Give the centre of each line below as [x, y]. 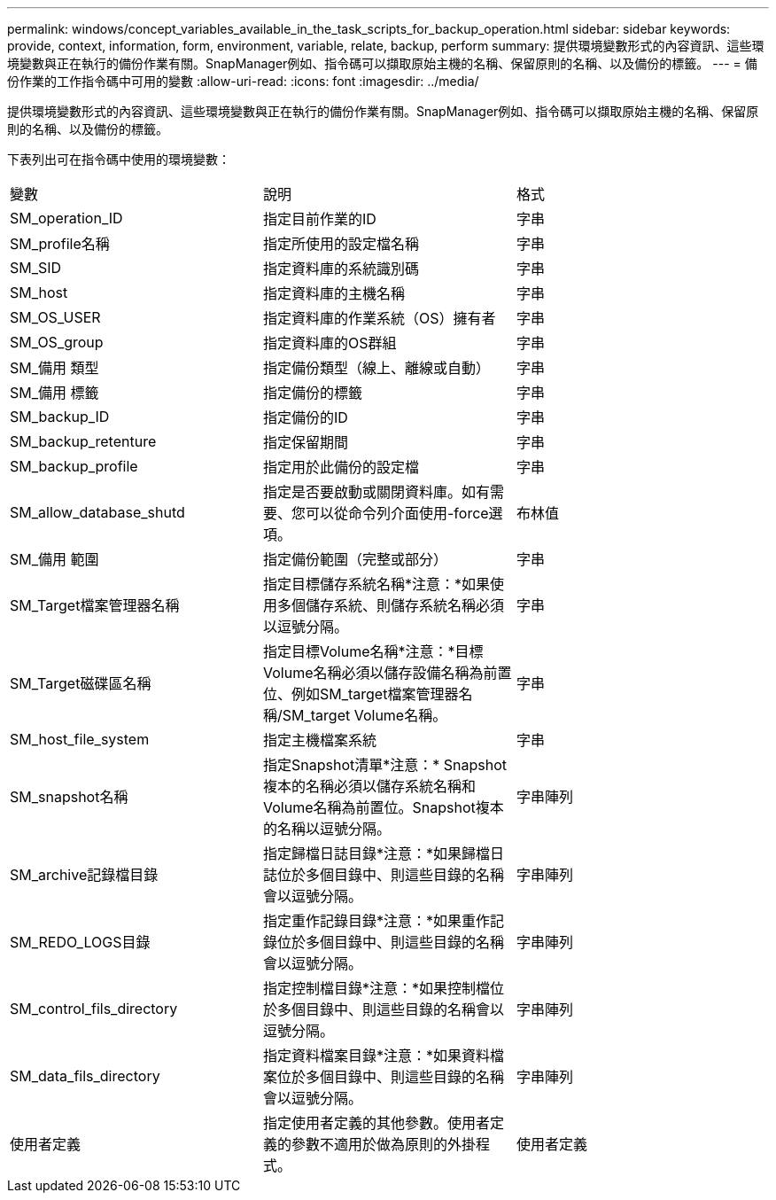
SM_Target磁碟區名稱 [81, 683]
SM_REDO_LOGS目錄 [80, 942]
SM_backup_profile [74, 466]
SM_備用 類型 [54, 368]
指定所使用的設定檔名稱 [341, 244]
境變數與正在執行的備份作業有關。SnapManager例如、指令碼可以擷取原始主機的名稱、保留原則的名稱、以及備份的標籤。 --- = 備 [382, 63]
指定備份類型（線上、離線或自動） [376, 368]
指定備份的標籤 [312, 393]
